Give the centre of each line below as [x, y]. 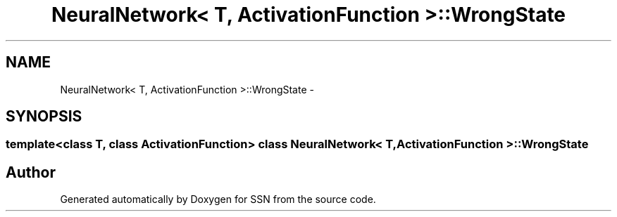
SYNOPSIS [44, 117]
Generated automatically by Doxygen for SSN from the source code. [218, 199]
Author [31, 172]
